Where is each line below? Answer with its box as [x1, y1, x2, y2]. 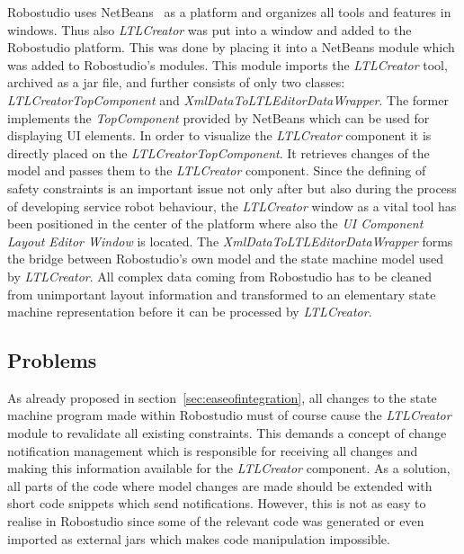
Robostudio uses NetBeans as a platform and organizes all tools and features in [7, 3, 451, 21]
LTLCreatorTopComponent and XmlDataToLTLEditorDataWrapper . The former [7, 90, 449, 109]
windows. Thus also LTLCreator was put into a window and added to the [7, 20, 412, 39]
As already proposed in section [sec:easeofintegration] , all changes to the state [7, 388, 437, 407]
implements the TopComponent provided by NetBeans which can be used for [7, 108, 430, 127]
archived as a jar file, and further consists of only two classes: [7, 73, 345, 92]
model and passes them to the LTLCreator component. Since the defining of [7, 161, 426, 180]
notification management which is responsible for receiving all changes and [7, 441, 418, 460]
